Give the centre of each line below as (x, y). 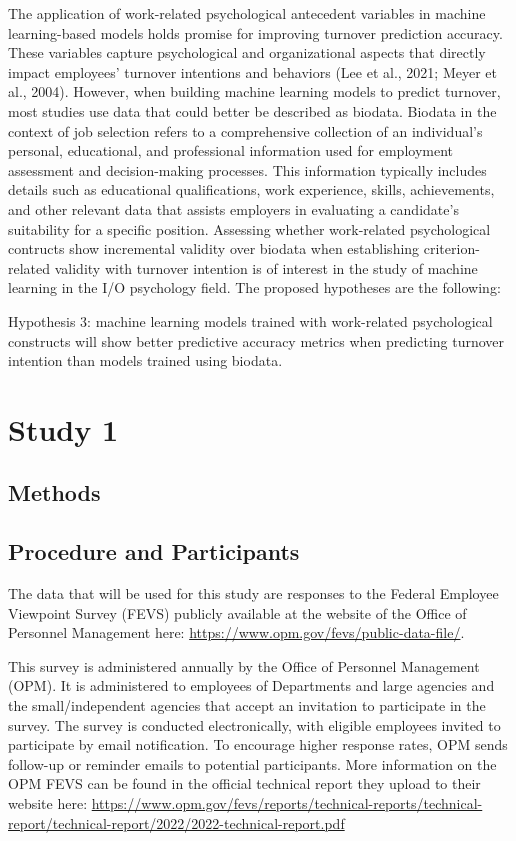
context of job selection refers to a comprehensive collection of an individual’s (245, 130)
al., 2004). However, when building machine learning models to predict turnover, (254, 91)
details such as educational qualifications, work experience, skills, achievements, (251, 189)
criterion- (451, 248)
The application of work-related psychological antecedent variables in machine (247, 13)
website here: (48, 802)
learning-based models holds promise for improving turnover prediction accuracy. (255, 32)
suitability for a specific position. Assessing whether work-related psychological (249, 228)
